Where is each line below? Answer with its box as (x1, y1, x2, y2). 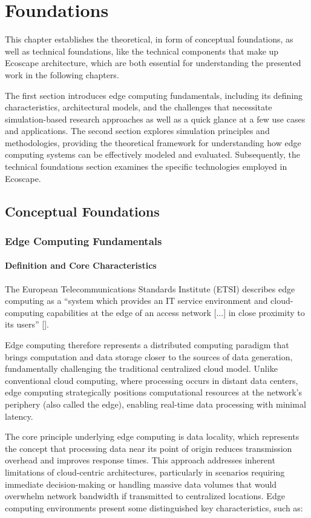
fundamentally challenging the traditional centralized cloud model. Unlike (5, 362, 278, 375)
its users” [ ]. (5, 318, 49, 331)
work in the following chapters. (5, 68, 119, 81)
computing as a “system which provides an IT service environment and (5, 294, 268, 307)
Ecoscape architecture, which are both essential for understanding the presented (5, 56, 301, 69)
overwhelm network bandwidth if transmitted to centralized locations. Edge (5, 489, 285, 502)
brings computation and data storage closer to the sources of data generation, (5, 350, 293, 363)
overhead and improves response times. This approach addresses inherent (5, 454, 275, 466)
